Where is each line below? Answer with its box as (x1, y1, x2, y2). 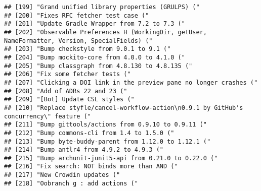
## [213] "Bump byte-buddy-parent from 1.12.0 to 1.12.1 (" (4, 138, 211, 145)
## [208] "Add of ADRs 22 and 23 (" (4, 87, 127, 95)
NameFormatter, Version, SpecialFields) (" (4, 37, 153, 44)
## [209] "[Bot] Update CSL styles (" (4, 96, 135, 103)
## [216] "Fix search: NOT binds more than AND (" (4, 163, 178, 170)
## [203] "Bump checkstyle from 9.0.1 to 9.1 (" (4, 45, 171, 53)
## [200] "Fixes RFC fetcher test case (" (4, 12, 149, 19)
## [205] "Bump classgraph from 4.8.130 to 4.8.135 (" (4, 62, 193, 70)
